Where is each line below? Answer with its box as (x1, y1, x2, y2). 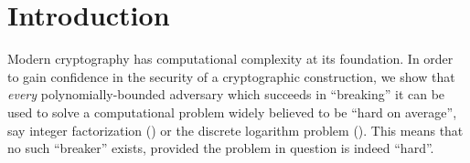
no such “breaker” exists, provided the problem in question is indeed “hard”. (7, 138, 434, 158)
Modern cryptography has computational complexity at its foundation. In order (7, 49, 454, 68)
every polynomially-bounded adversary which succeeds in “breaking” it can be (7, 85, 445, 104)
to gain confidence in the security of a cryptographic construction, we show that (7, 66, 455, 86)
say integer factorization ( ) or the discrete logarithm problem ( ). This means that (7, 120, 464, 139)
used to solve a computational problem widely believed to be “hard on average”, (7, 102, 457, 121)
